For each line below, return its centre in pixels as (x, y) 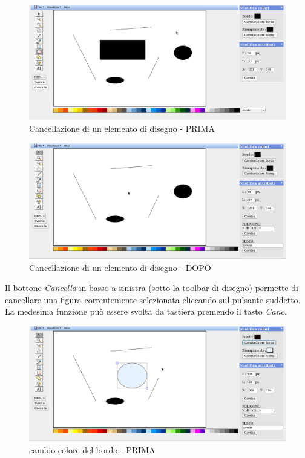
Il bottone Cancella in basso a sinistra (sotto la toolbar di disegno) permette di (152, 288)
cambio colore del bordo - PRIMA (92, 449)
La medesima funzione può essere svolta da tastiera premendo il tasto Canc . (146, 311)
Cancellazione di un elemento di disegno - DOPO (120, 267)
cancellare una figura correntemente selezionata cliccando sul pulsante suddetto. (153, 299)
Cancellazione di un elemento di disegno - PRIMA (122, 129)
